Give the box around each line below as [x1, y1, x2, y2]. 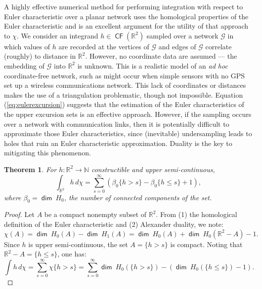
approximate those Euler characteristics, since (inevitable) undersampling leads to [4, 128, 252, 139]
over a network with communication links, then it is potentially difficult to [4, 118, 229, 129]
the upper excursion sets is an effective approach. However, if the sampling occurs [4, 108, 252, 119]
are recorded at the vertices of [58, 41, 149, 51]
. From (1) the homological [156, 209, 237, 219]
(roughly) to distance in [4, 51, 76, 61]
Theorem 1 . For [4, 164, 57, 174]
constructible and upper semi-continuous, [91, 164, 215, 174]
